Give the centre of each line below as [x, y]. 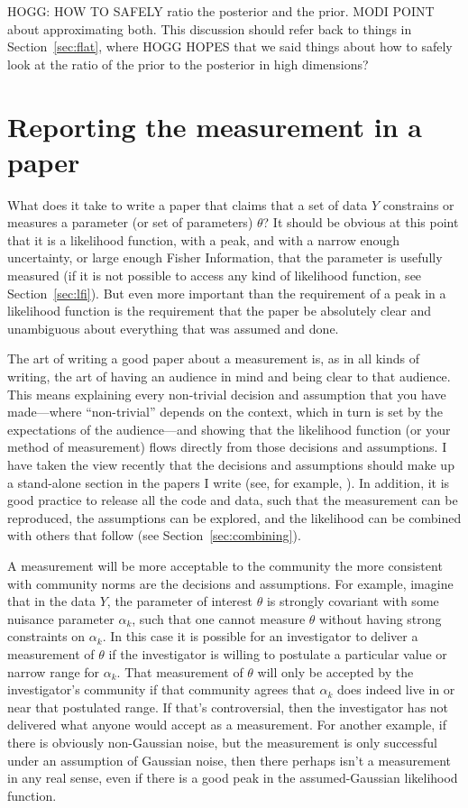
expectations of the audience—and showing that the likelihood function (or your [229, 429]
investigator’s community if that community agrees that [161, 689]
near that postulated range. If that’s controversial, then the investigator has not [228, 707]
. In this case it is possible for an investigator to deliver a [260, 636]
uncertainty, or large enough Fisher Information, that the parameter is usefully [225, 257]
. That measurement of [180, 671]
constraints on [46, 636]
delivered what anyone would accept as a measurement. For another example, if [227, 725]
